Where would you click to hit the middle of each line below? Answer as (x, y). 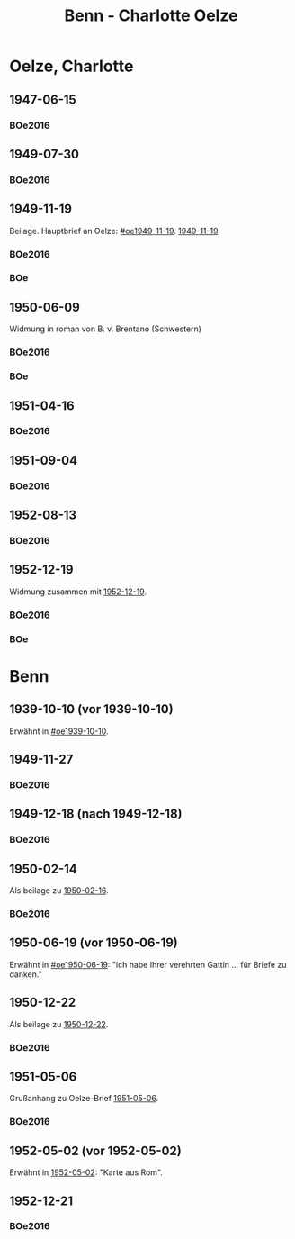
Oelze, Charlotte (72, 66)
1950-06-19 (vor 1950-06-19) (94, 943)
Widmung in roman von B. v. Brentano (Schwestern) (106, 329)
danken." (26, 974)
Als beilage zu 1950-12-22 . (59, 1024)
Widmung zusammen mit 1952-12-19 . (78, 592)
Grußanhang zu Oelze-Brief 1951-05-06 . (84, 1099)
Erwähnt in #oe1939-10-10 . (59, 731)
